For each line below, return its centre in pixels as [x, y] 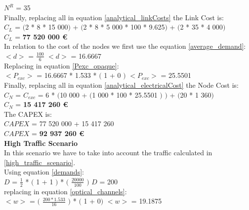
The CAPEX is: [28, 114]
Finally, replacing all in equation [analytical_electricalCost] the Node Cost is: [121, 85]
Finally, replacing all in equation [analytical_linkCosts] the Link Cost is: [114, 17]
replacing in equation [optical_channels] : [65, 191]
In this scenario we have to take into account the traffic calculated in [108, 153]
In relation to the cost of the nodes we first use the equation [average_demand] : [125, 46]
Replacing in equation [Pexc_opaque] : [62, 65]
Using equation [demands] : [44, 172]
